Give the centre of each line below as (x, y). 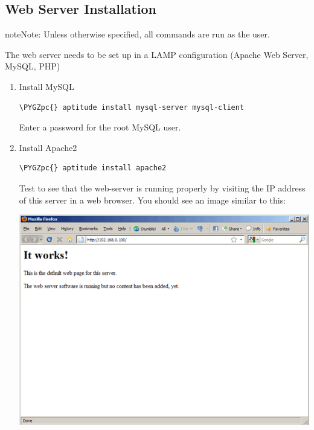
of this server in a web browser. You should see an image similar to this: (152, 200)
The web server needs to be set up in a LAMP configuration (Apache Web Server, (157, 54)
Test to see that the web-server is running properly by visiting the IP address (162, 188)
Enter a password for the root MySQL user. (100, 127)
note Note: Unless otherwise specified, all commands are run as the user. (137, 34)
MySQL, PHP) (33, 66)
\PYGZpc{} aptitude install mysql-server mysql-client (132, 107)
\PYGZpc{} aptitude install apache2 (93, 168)
